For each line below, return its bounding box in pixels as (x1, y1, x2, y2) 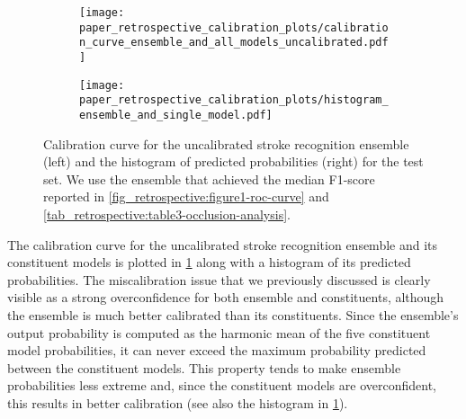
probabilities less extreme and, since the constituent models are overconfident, (7, 376, 436, 395)
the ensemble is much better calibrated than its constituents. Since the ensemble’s (7, 305, 459, 324)
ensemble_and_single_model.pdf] (79, 108, 273, 121)
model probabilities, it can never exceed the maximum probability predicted (7, 341, 426, 360)
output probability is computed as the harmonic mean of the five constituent (7, 323, 431, 342)
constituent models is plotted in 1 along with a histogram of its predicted (7, 253, 411, 272)
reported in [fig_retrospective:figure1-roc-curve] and (43, 187, 329, 206)
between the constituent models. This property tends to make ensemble (7, 358, 401, 377)
